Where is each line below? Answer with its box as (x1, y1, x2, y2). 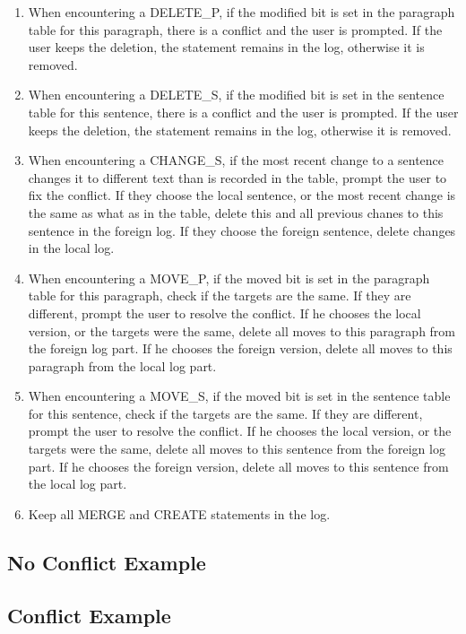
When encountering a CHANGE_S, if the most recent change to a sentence (28, 151, 444, 169)
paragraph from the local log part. (28, 356, 217, 375)
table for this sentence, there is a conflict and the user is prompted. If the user (28, 102, 459, 121)
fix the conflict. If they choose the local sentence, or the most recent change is (28, 186, 456, 204)
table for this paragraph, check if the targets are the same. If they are (28, 286, 411, 305)
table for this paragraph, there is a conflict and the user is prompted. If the (28, 20, 443, 39)
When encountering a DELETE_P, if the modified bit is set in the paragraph (28, 3, 455, 21)
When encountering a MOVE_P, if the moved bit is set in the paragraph (28, 268, 430, 287)
